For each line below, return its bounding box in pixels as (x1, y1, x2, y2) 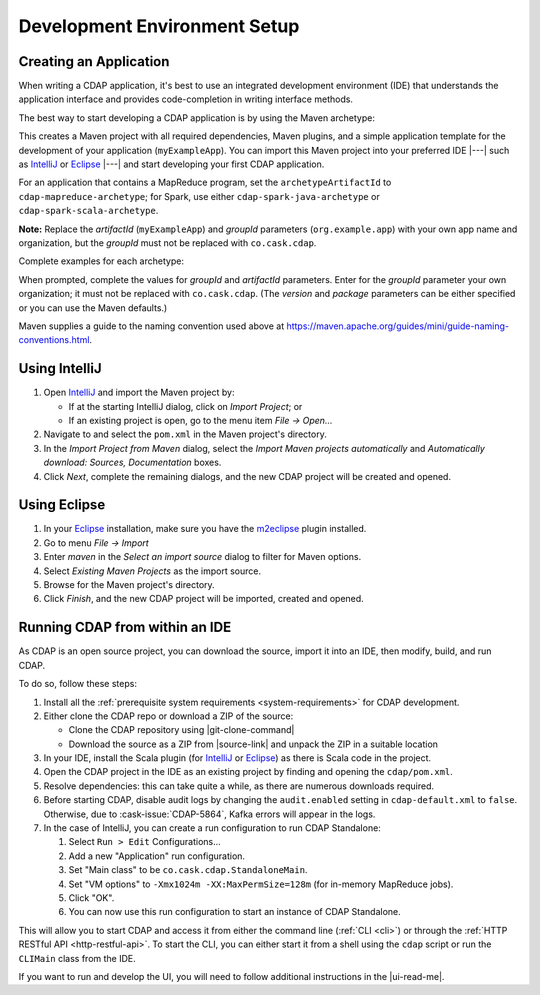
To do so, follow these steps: (18, 678, 137, 690)
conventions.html (18, 334, 90, 346)
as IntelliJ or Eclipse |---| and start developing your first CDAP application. (18, 158, 325, 170)
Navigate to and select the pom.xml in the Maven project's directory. (43, 428, 327, 440)
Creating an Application (18, 53, 170, 70)
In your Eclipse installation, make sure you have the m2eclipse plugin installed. (43, 523, 367, 535)
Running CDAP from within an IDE (18, 619, 232, 636)
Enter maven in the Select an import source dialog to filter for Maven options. (43, 551, 362, 563)
